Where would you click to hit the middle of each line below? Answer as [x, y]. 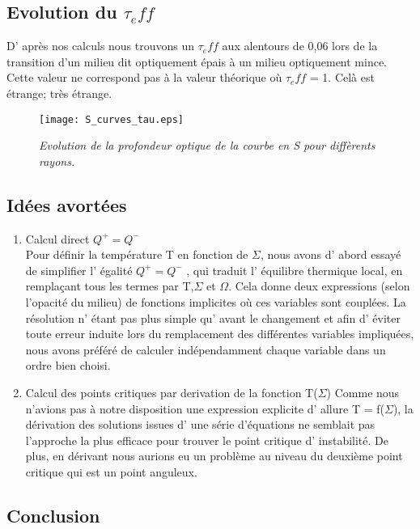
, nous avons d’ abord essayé [331, 254]
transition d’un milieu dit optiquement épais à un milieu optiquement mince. [197, 61]
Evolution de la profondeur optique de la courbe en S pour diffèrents [207, 145]
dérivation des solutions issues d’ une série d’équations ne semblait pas [200, 424]
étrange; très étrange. [59, 93]
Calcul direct [57, 238]
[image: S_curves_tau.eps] [111, 119]
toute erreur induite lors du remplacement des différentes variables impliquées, [220, 334]
